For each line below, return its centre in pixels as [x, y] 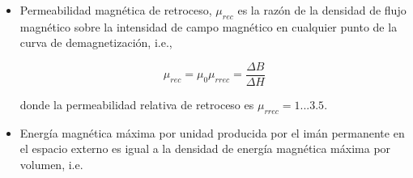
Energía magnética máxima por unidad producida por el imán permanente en [212, 132]
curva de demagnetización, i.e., [96, 42]
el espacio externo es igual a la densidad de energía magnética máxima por [205, 148]
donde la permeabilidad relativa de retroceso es [137, 105]
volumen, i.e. [51, 165]
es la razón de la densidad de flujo [322, 10]
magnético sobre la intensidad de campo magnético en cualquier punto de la [209, 26]
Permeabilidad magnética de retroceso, [116, 10]
